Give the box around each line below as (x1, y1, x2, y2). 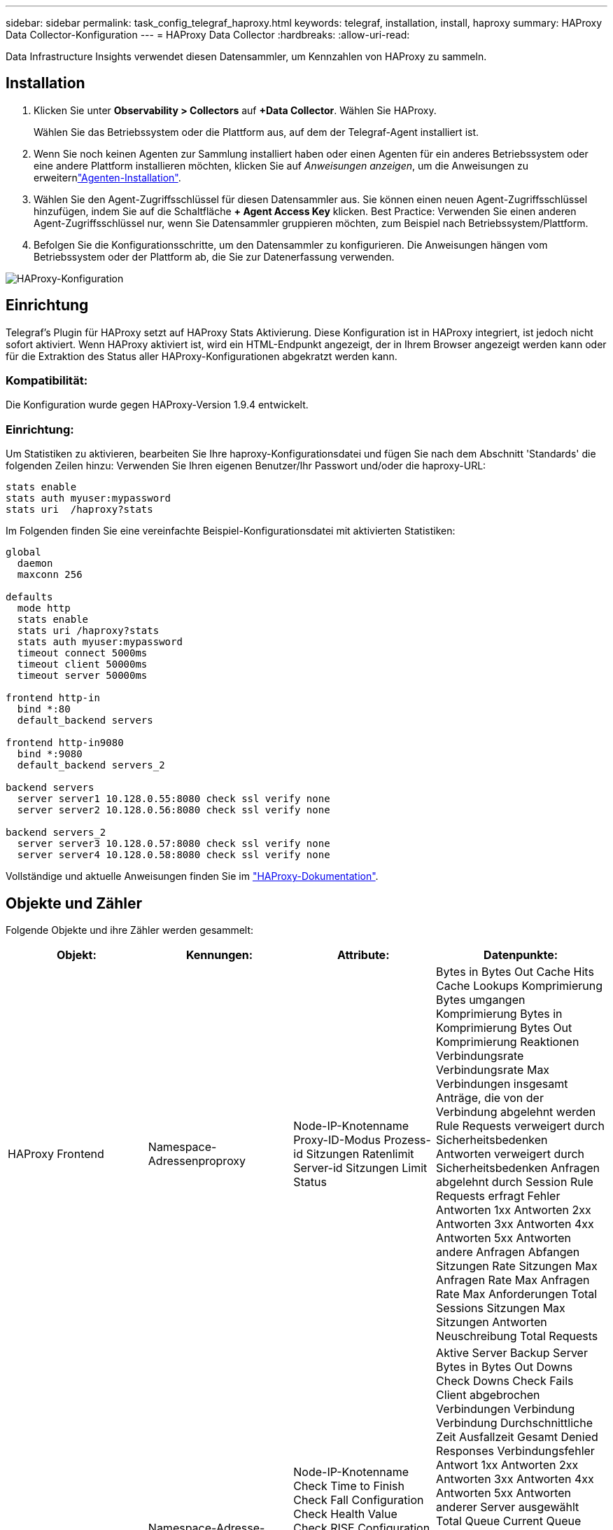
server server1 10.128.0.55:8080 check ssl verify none (17, 793, 330, 805)
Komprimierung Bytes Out (436, 1021, 572, 1035)
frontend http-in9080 (6, 737, 124, 749)
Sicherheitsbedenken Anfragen (436, 1161, 600, 1176)
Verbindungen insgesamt (436, 1077, 568, 1091)
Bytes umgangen (436, 993, 526, 1007)
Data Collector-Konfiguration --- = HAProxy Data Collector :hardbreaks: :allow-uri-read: (6, 29, 410, 41)
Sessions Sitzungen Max (436, 1301, 565, 1316)
